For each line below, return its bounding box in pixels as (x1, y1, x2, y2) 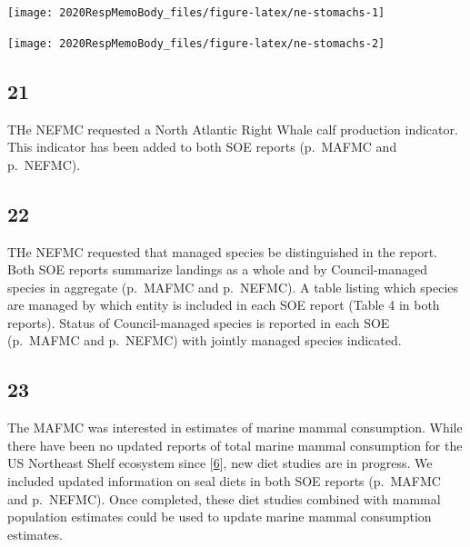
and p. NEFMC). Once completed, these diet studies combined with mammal (7, 489, 441, 508)
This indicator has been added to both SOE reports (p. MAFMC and (7, 137, 397, 156)
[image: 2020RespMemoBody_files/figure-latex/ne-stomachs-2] (7, 36, 385, 50)
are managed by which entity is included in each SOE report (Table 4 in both (7, 295, 440, 314)
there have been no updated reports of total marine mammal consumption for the (7, 435, 463, 454)
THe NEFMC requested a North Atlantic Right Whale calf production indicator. (7, 119, 458, 138)
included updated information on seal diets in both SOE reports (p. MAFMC (7, 472, 441, 491)
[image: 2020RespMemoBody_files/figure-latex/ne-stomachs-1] (7, 6, 385, 19)
